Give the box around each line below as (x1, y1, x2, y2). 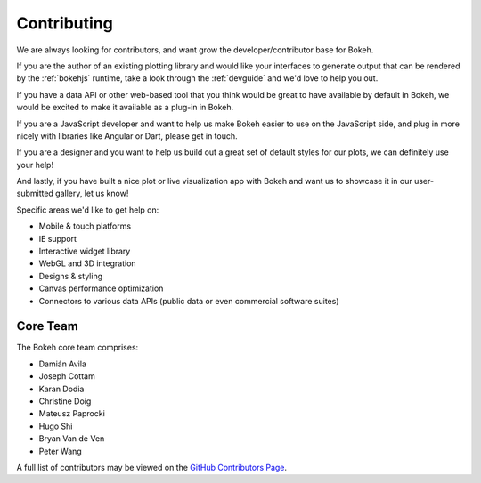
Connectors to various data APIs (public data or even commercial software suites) (38, 295, 339, 306)
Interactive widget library (38, 246, 131, 257)
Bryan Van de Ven (38, 433, 105, 444)
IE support (38, 233, 77, 244)
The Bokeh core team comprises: (16, 342, 139, 353)
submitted (16, 188, 53, 199)
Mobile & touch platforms (38, 221, 132, 231)
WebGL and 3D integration (38, 258, 137, 269)
